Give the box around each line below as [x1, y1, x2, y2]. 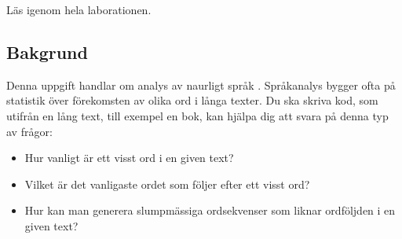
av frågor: [6, 123, 53, 139]
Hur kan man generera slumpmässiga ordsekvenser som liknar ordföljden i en [24, 202, 396, 219]
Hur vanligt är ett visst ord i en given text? [24, 149, 234, 166]
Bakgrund [6, 39, 88, 64]
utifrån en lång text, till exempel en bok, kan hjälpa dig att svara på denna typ [6, 107, 389, 123]
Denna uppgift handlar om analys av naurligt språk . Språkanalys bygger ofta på [6, 76, 396, 93]
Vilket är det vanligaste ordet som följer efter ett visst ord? [24, 175, 310, 192]
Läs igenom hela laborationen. [6, 2, 152, 17]
